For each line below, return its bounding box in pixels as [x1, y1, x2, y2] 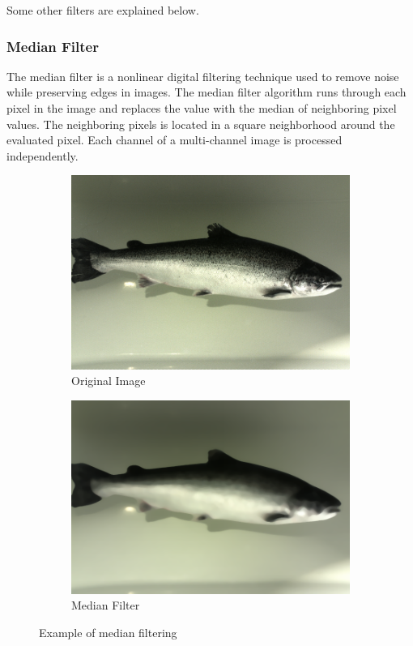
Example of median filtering [39, 624, 177, 641]
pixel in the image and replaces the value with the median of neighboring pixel [6, 100, 397, 116]
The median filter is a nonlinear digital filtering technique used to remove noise [6, 67, 399, 84]
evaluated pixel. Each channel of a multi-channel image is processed [6, 131, 343, 148]
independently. [6, 147, 79, 164]
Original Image [71, 372, 146, 389]
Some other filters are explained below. [6, 2, 199, 18]
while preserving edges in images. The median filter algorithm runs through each [6, 83, 407, 101]
